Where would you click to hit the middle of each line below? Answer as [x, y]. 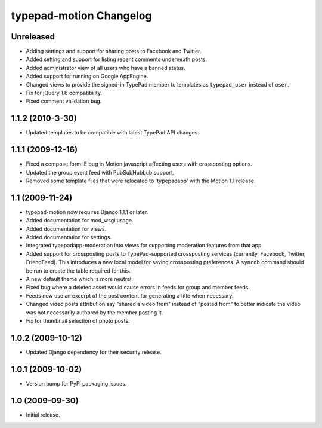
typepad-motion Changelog [81, 16]
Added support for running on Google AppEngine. [87, 76]
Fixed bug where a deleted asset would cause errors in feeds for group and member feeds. [138, 288]
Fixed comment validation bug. [64, 101]
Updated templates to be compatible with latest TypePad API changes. [113, 133]
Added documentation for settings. [69, 237]
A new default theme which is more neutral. [80, 279]
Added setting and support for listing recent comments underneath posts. [117, 59]
